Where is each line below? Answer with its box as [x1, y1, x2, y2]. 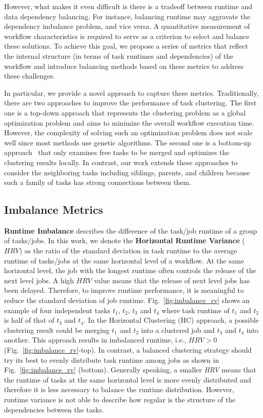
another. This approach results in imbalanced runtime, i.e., [4, 334, 187, 345]
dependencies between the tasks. [4, 404, 104, 414]
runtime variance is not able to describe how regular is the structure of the [4, 394, 236, 404]
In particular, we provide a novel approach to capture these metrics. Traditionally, [4, 87, 259, 98]
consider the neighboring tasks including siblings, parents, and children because [4, 167, 250, 177]
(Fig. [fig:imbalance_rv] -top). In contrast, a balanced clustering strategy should [4, 345, 252, 355]
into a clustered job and [141, 324, 215, 335]
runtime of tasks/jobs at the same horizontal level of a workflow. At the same [4, 255, 244, 265]
